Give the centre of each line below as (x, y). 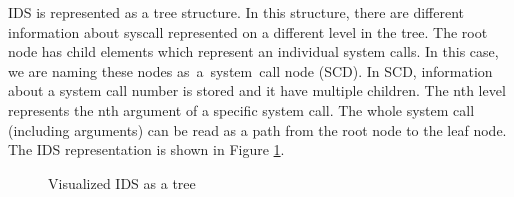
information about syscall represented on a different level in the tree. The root (248, 31)
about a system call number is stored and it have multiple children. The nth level (257, 90)
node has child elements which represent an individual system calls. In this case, (253, 51)
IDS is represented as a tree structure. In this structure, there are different (236, 12)
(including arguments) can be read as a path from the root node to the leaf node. (257, 129)
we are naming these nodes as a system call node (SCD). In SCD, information (250, 70)
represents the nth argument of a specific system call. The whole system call (241, 109)
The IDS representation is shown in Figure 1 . (146, 149)
